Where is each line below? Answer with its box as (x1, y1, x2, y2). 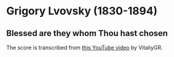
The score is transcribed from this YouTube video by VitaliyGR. (6, 44, 163, 51)
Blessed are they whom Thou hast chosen (6, 28, 168, 38)
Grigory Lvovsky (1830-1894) (6, 4, 158, 18)
